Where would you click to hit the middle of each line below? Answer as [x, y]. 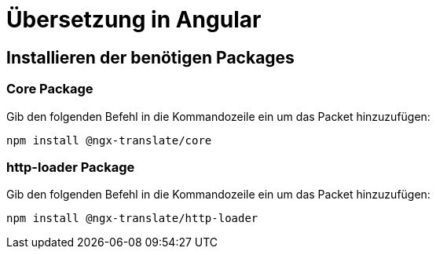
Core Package [50, 89]
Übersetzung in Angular [134, 20]
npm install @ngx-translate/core [109, 140]
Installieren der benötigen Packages [150, 57]
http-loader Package [71, 167]
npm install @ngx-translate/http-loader [132, 219]
